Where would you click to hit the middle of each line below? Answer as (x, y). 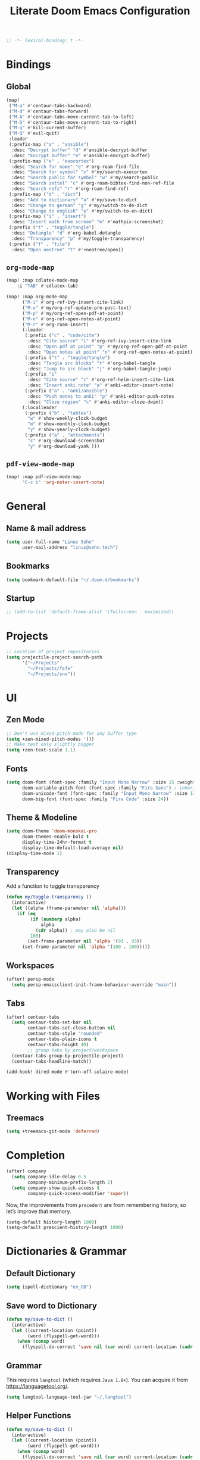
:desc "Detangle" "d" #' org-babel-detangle (66, 233)
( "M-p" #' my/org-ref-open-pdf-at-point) (73, 313)
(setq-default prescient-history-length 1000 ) (65, 1228)
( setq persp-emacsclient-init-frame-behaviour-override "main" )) (94, 985)
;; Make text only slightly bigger (50, 745)
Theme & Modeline (42, 817)
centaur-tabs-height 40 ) (58, 1044)
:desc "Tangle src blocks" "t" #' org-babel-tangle (92, 363)
